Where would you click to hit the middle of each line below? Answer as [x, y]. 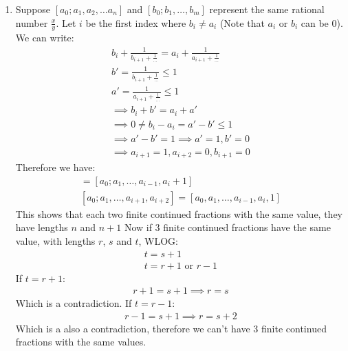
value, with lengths [55, 240]
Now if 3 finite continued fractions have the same [227, 227]
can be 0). [322, 22]
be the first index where [136, 22]
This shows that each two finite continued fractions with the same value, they [179, 213]
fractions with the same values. [81, 342]
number [32, 22]
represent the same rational [267, 9]
